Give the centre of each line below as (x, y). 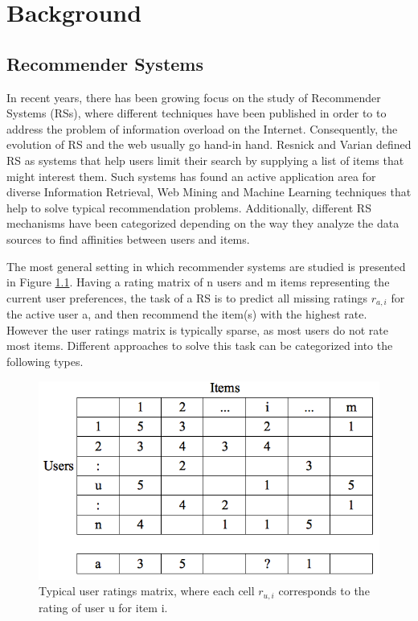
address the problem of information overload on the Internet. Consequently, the (202, 128)
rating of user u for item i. (103, 607)
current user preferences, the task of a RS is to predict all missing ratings (187, 297)
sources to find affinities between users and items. (128, 239)
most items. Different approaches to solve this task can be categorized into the (200, 345)
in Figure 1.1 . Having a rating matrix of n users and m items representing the (198, 282)
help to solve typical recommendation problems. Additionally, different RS (189, 207)
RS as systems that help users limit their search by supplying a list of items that (205, 160)
